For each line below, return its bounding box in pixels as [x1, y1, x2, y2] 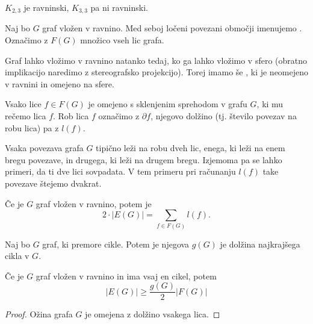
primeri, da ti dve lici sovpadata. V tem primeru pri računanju [5, 165, 236, 178]
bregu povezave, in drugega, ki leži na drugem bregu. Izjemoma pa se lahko [5, 153, 282, 166]
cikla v [5, 249, 29, 262]
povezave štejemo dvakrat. [5, 176, 102, 189]
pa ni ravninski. [90, 1, 148, 13]
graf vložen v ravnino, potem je [36, 197, 152, 210]
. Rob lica [53, 110, 89, 122]
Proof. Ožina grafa [5, 308, 73, 320]
